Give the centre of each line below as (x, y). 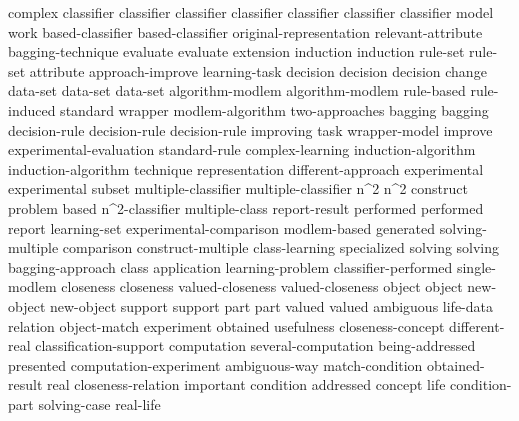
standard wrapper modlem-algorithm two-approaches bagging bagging (274, 109)
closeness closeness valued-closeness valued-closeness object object (262, 286)
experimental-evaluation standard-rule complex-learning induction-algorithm (242, 149)
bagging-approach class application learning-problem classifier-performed (230, 266)
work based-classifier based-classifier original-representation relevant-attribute (245, 31)
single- (476, 266)
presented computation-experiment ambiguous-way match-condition (215, 364)
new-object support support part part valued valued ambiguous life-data (271, 305)
